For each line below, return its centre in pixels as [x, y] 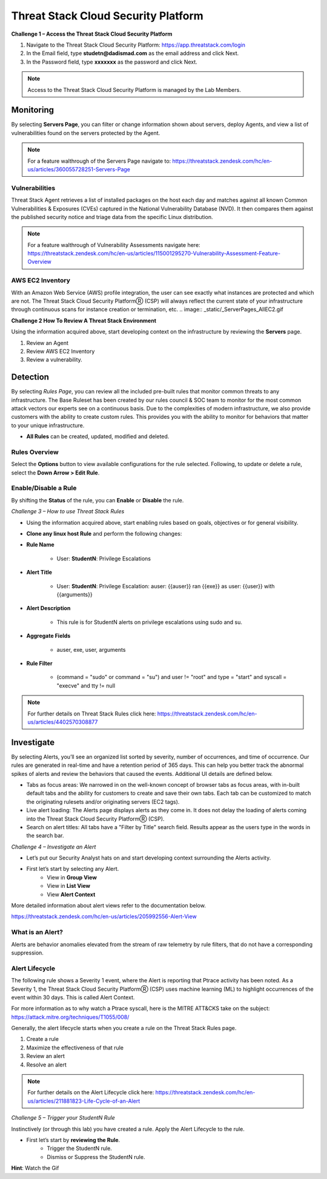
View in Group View [72, 877]
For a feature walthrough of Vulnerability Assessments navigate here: [114, 245]
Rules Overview [35, 452]
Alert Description [48, 608]
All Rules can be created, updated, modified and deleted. [98, 436]
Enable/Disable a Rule [44, 488]
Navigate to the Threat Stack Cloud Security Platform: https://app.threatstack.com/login [136, 45]
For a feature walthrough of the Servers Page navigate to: [99, 161]
